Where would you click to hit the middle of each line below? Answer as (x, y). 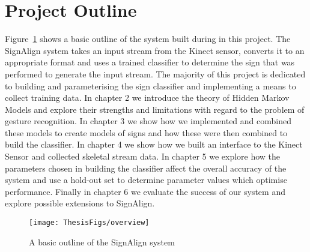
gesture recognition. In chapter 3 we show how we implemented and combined (148, 121)
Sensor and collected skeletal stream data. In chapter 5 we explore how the (143, 156)
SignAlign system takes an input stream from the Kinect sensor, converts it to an (155, 50)
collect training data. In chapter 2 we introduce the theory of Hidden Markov (147, 97)
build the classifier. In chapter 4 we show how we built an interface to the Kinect (154, 144)
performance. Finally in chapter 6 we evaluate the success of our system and (145, 191)
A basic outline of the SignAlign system (102, 241)
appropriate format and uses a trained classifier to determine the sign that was (150, 62)
